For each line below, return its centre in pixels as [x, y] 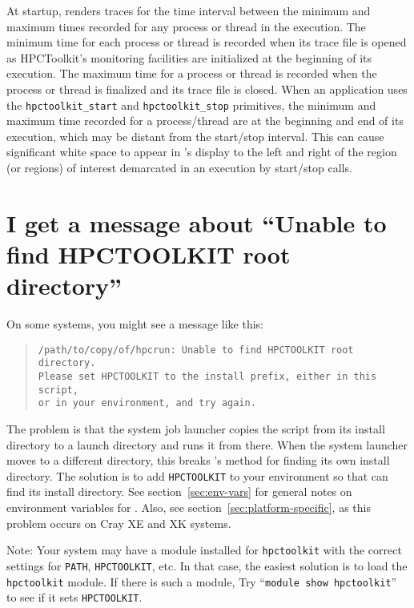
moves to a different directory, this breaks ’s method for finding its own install [198, 460]
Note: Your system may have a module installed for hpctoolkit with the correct [204, 550]
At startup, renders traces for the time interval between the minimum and [189, 10]
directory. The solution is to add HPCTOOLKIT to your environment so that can [197, 475]
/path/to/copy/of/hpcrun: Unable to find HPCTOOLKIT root [196, 350]
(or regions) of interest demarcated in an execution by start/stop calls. [179, 167]
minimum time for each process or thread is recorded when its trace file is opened [207, 42]
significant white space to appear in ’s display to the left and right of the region [202, 152]
